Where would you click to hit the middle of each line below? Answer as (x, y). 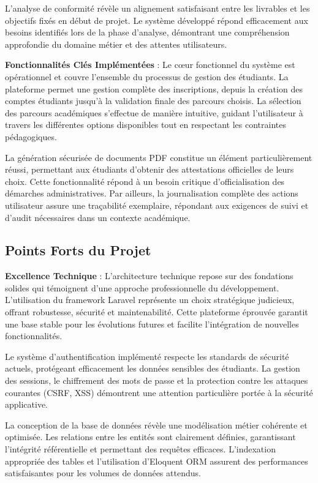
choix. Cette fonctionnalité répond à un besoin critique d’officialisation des (145, 181)
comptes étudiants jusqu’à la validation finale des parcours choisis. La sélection (153, 101)
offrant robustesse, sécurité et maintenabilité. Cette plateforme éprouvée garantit (157, 312)
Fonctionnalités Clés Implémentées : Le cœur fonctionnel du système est (150, 65)
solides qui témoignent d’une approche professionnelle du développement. (142, 287)
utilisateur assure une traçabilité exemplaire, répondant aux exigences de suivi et (157, 205)
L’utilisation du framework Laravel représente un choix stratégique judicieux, (150, 300)
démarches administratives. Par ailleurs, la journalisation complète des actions (152, 193)
